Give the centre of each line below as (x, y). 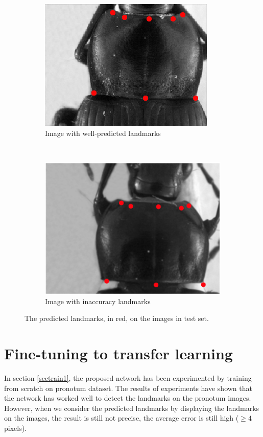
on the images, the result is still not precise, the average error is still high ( (122, 418)
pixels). (16, 428)
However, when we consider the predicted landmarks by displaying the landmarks (132, 408)
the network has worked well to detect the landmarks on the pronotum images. (128, 398)
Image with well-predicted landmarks (103, 133)
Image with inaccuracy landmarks (98, 301)
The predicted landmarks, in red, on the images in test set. (117, 318)
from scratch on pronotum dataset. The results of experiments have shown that (128, 388)
